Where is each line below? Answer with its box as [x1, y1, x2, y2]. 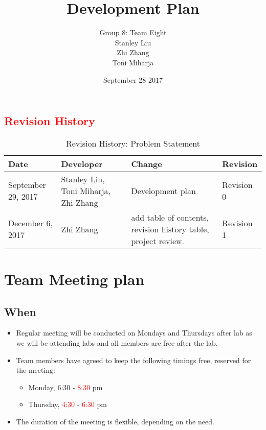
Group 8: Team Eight [99, 27, 167, 38]
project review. [131, 234, 185, 247]
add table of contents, [131, 211, 209, 223]
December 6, [8, 217, 53, 229]
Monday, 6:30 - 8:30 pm [28, 381, 103, 392]
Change [131, 157, 162, 170]
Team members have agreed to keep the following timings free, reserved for [16, 354, 251, 365]
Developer [61, 157, 103, 170]
